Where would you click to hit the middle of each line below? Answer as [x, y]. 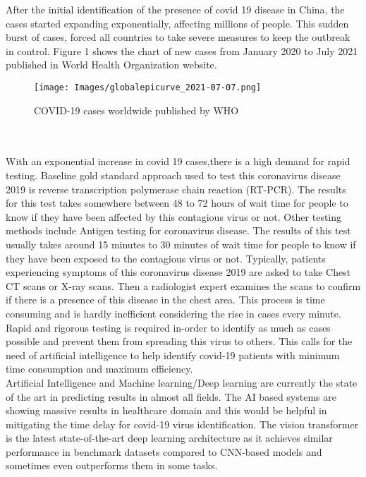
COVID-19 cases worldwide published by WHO [136, 110]
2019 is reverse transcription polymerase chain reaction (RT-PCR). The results [176, 189]
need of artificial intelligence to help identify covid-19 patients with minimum [173, 355]
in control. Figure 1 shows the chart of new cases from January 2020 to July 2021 [182, 50]
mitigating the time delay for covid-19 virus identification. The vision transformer [182, 424]
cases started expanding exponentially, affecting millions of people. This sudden [177, 23]
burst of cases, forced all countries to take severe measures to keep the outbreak [178, 37]
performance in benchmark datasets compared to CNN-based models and [164, 451]
